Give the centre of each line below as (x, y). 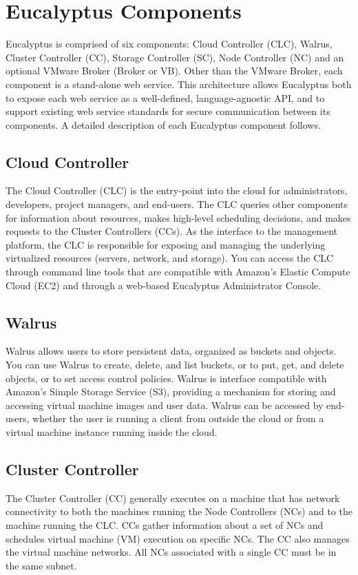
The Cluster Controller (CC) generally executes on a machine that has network (173, 498)
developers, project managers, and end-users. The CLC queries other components (177, 204)
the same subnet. (41, 565)
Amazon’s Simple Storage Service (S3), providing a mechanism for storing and (171, 391)
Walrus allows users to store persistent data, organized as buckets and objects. (171, 351)
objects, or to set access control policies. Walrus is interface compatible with (166, 378)
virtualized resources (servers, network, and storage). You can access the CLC (170, 258)
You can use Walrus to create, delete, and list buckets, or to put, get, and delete (175, 365)
